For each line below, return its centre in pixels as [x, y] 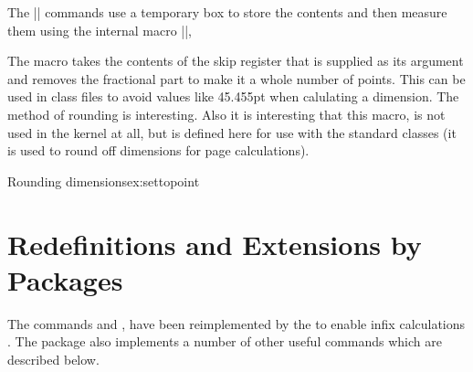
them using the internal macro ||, [100, 30]
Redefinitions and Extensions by [215, 244]
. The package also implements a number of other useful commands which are [225, 341]
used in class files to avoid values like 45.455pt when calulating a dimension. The [233, 96]
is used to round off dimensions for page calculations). [158, 150]
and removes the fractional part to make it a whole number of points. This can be [236, 78]
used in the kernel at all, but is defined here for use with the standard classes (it [232, 132]
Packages [65, 279]
